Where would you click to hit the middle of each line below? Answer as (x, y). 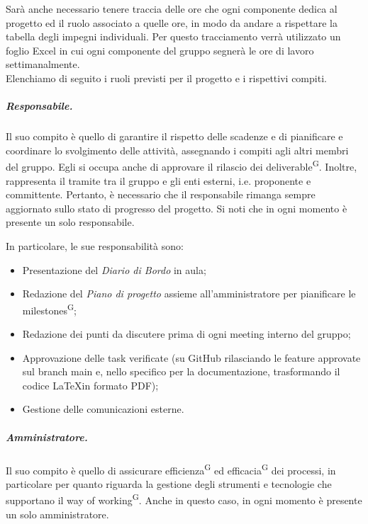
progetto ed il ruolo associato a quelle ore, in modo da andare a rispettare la (172, 22)
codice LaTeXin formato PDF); (90, 385)
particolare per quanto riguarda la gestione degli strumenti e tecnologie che (169, 483)
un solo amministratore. (57, 514)
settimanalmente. (43, 64)
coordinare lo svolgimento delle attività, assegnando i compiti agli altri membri (177, 150)
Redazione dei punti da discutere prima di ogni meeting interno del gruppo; (186, 333)
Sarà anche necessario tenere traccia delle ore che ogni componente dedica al (172, 8)
